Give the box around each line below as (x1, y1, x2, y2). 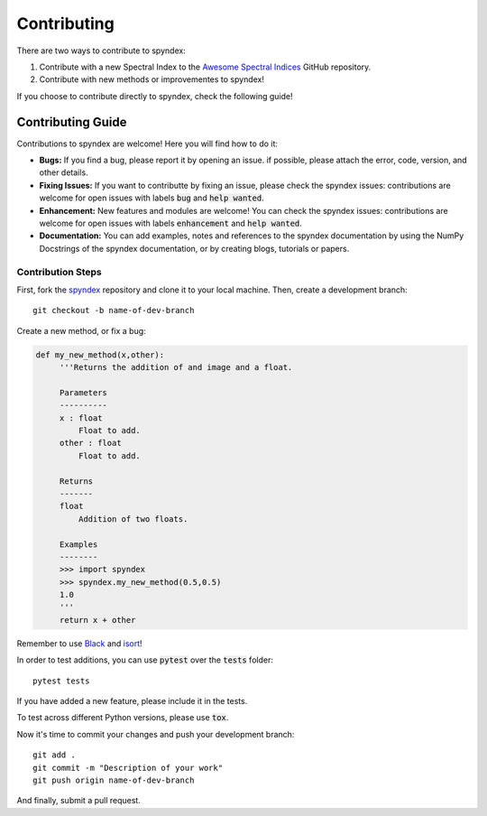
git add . (32, 750, 76, 760)
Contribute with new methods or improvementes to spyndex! (39, 74, 265, 85)
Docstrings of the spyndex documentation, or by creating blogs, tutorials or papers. (39, 243, 350, 254)
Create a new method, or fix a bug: (16, 325, 146, 336)
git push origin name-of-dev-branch (32, 774, 195, 785)
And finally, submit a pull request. (16, 795, 142, 806)
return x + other (59, 615, 136, 625)
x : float (59, 413, 103, 423)
